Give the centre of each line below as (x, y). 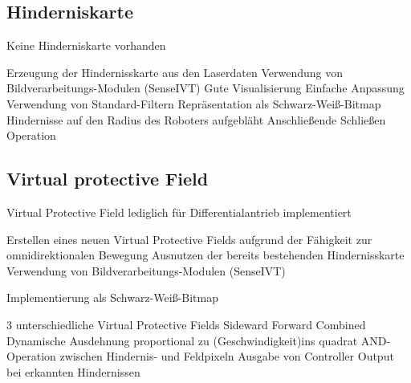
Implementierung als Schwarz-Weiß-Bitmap (112, 297)
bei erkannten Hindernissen (73, 371)
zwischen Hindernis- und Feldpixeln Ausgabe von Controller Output (227, 356)
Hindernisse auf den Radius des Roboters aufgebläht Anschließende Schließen (196, 119)
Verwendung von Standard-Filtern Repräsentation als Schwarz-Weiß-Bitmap (194, 103)
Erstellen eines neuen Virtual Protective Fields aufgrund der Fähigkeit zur (189, 239)
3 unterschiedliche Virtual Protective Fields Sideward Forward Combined (186, 324)
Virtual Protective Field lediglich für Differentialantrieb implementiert (179, 212)
